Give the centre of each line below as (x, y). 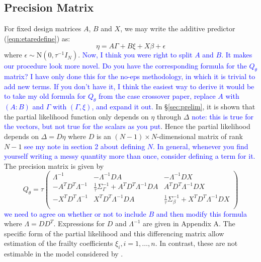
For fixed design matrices (43, 28)
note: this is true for (223, 116)
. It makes (237, 55)
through (169, 116)
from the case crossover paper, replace (157, 96)
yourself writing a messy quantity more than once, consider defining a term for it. (130, 156)
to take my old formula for (45, 96)
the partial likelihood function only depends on (76, 116)
